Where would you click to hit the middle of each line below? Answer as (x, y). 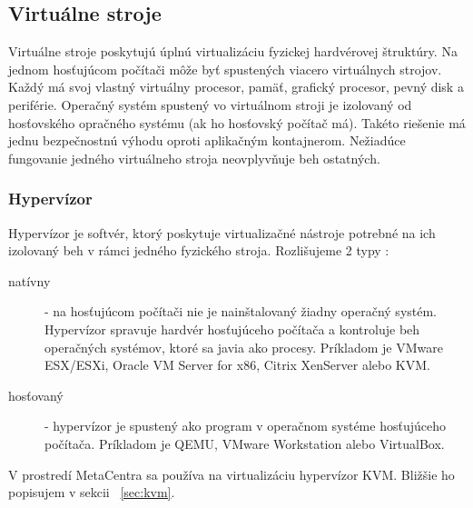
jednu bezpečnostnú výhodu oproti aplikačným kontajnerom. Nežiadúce (207, 140)
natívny (30, 280)
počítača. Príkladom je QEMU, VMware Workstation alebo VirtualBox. (245, 443)
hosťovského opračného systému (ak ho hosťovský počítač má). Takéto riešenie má (237, 122)
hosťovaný (36, 395)
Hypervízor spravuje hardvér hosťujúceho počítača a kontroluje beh (232, 329)
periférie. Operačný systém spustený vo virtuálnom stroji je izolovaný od (210, 104)
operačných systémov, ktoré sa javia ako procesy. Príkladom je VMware (244, 347)
